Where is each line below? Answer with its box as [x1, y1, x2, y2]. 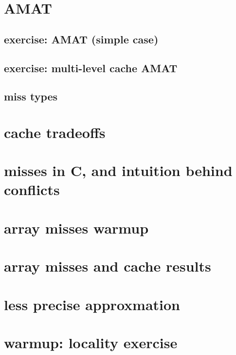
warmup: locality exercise [4, 332, 178, 352]
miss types [4, 89, 58, 104]
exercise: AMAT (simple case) [4, 31, 159, 46]
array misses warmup [4, 217, 149, 237]
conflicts [4, 179, 60, 199]
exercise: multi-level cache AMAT [4, 60, 178, 75]
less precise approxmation [4, 294, 181, 314]
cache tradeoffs [4, 122, 106, 142]
